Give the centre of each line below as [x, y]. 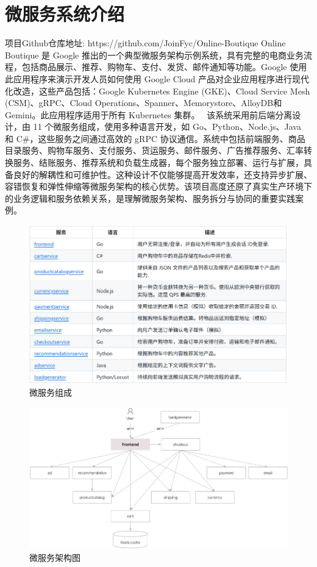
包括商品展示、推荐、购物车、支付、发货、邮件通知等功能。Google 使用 [164, 67]
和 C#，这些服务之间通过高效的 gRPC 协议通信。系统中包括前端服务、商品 [155, 138]
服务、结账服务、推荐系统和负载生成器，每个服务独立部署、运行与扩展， [158, 162]
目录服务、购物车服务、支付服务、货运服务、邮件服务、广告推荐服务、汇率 [154, 150]
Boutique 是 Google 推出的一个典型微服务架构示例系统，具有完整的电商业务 [154, 55]
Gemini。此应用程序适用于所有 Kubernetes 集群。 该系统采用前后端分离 [149, 114]
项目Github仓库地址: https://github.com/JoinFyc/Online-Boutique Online [145, 43]
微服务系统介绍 [65, 14]
